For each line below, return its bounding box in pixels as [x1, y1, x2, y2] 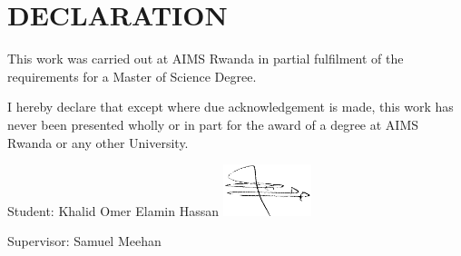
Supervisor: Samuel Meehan [7, 231, 162, 251]
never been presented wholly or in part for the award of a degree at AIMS [7, 114, 419, 133]
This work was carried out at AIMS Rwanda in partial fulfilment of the [7, 49, 404, 68]
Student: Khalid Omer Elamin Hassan [7, 201, 219, 220]
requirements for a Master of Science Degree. [7, 66, 257, 85]
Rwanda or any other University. [7, 133, 189, 152]
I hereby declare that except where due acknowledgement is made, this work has [7, 97, 454, 116]
